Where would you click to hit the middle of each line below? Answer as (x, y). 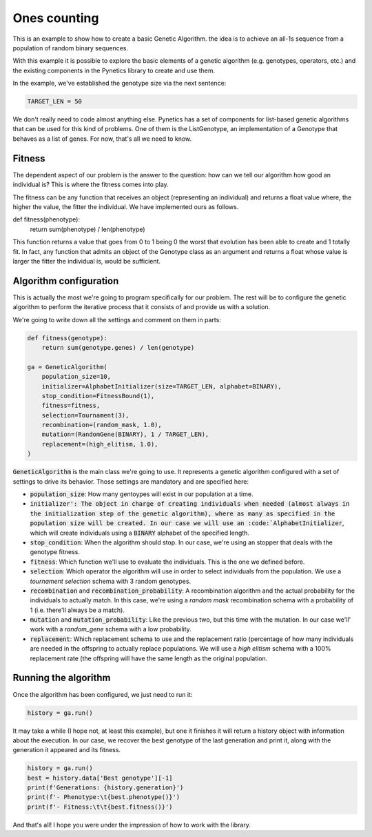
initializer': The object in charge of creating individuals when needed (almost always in (190, 504)
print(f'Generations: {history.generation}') (105, 788)
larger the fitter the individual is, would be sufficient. (87, 261)
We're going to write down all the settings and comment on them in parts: (117, 319)
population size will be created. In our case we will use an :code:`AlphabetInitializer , (187, 523)
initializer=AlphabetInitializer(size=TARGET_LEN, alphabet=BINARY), (162, 386)
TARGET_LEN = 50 (55, 101)
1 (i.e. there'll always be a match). (77, 610)
